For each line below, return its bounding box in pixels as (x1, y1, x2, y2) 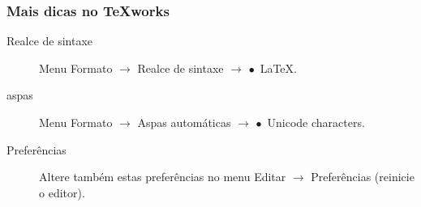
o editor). (39, 184, 85, 201)
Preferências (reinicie (311, 168, 415, 185)
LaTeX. (260, 59, 297, 76)
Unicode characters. (267, 114, 365, 130)
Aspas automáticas (137, 114, 231, 130)
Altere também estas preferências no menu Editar (39, 168, 286, 185)
